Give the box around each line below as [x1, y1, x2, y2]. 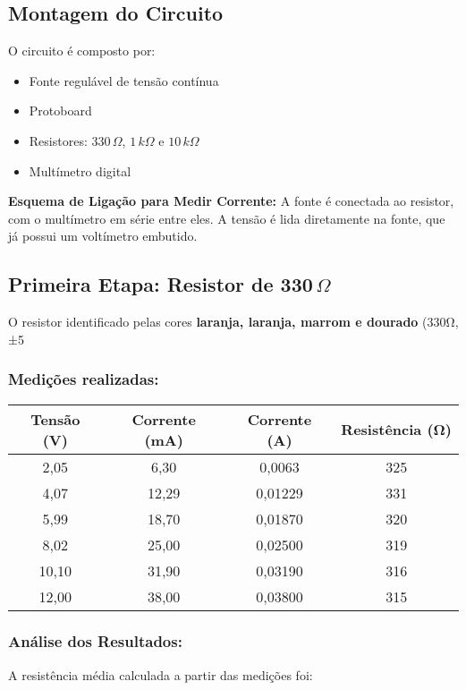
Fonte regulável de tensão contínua [29, 71, 219, 89]
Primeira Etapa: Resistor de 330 [8, 270, 313, 298]
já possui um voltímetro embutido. [8, 226, 198, 245]
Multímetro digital [29, 161, 131, 180]
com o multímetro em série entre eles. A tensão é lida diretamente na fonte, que [8, 209, 445, 227]
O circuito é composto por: [8, 41, 156, 60]
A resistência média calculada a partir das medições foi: [8, 665, 313, 684]
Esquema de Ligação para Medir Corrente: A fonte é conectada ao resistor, [8, 192, 454, 210]
